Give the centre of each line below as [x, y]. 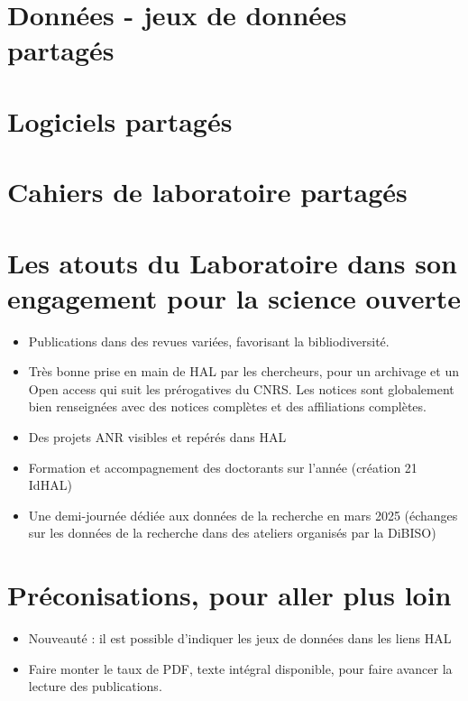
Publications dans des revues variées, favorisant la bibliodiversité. [209, 341]
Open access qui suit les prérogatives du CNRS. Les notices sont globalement [241, 388]
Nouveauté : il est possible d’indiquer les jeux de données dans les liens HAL [240, 638]
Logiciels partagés [120, 120]
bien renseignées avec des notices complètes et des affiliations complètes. [227, 406]
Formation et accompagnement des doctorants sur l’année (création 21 [223, 467]
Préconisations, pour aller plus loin [229, 595]
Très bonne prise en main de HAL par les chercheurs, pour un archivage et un [243, 371]
